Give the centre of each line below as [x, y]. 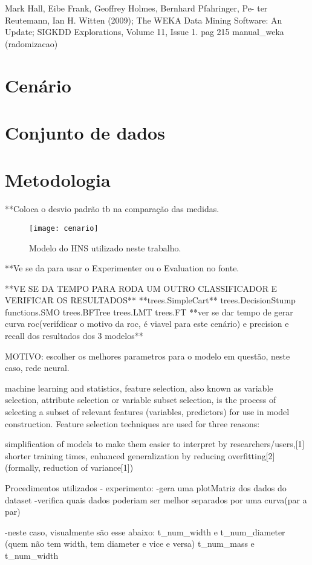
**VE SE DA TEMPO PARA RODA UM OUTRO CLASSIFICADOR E [141, 288]
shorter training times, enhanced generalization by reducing [115, 455]
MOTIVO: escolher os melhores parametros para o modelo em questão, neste [148, 356]
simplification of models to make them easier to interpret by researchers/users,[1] [155, 444]
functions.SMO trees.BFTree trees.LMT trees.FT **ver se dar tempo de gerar [149, 312]
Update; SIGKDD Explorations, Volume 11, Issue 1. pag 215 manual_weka [145, 32]
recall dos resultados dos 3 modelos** [74, 336]
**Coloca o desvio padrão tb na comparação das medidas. [112, 209]
